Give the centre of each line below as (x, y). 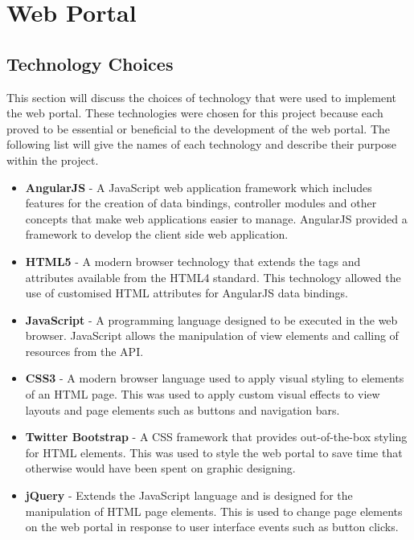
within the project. (53, 160)
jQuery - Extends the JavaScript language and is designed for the (189, 495)
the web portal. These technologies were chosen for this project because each (195, 113)
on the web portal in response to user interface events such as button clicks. (212, 527)
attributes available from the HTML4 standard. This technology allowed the (213, 277)
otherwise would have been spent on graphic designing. (160, 468)
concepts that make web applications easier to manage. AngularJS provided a (216, 218)
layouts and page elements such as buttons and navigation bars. (182, 409)
